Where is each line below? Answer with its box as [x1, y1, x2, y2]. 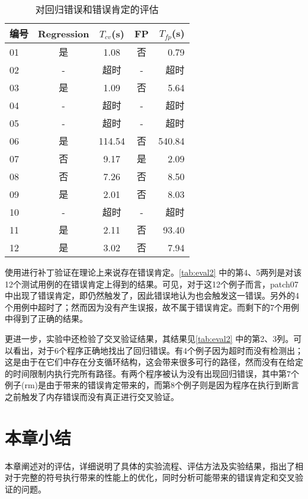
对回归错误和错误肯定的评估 [35, 2, 159, 16]
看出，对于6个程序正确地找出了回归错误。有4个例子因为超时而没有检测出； [12, 344, 303, 356]
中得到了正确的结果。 [5, 312, 88, 325]
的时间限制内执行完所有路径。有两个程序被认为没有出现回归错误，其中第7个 [5, 367, 299, 379]
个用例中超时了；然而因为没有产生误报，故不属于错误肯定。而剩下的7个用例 [5, 300, 299, 313]
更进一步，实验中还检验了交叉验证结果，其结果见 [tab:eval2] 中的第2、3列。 [5, 332, 294, 344]
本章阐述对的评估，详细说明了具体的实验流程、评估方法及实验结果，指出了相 [5, 459, 303, 472]
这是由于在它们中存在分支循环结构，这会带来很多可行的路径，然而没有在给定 [5, 356, 303, 368]
